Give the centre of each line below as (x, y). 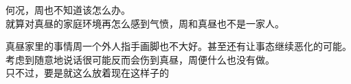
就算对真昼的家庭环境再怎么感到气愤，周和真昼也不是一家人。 (145, 23)
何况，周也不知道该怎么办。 (68, 10)
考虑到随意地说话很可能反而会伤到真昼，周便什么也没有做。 (140, 59)
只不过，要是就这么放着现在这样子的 (87, 73)
